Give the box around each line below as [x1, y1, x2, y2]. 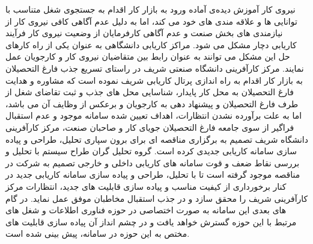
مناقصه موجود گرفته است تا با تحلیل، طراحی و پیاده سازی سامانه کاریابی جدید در [5, 168, 300, 181]
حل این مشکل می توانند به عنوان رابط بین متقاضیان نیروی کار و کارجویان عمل [5, 50, 290, 63]
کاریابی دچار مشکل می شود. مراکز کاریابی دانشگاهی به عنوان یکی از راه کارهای [5, 38, 297, 51]
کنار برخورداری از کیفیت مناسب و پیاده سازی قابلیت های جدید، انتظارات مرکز [5, 180, 287, 192]
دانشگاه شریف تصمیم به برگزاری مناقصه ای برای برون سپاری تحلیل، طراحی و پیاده [5, 133, 308, 145]
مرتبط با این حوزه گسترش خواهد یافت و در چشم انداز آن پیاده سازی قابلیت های [5, 215, 297, 228]
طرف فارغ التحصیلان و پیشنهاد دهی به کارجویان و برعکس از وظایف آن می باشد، [5, 97, 299, 110]
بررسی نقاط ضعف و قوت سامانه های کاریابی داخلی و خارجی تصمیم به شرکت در [5, 156, 300, 169]
